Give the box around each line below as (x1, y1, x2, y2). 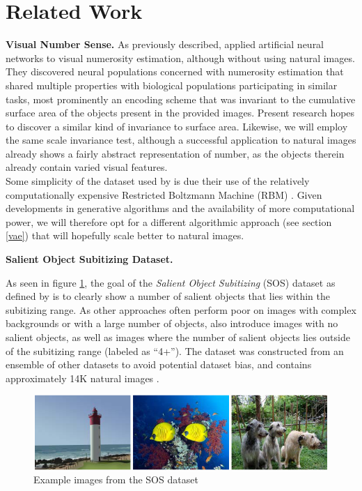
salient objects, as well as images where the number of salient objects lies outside (6, 330, 350, 344)
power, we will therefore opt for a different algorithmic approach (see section (6, 214, 332, 229)
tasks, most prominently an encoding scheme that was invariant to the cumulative (6, 91, 356, 106)
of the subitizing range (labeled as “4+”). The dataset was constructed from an (6, 343, 344, 358)
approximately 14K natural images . (6, 370, 159, 385)
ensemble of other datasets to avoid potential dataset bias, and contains (6, 357, 312, 372)
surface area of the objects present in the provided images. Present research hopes (6, 105, 355, 120)
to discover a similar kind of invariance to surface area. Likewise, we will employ (6, 119, 348, 133)
